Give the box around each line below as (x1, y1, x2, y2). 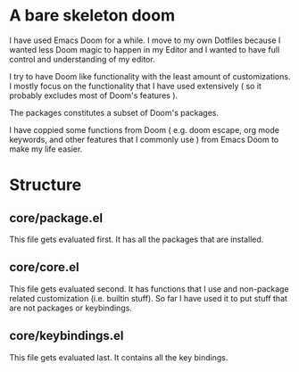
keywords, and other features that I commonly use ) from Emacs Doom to (9, 134, 279, 145)
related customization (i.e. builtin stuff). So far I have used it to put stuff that (9, 293, 288, 303)
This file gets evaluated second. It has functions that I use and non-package (9, 283, 289, 294)
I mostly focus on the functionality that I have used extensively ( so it (9, 80, 262, 91)
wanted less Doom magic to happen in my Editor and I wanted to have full (9, 44, 280, 54)
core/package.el (9, 211, 104, 226)
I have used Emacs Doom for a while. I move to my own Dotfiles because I (9, 35, 281, 45)
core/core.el (9, 260, 79, 275)
